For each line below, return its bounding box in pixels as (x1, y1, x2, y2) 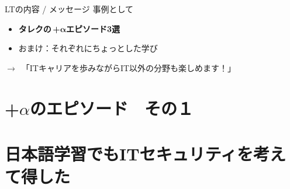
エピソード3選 (66, 22, 120, 34)
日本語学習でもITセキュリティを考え (5, 141, 286, 165)
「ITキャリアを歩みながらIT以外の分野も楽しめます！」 (21, 61, 236, 73)
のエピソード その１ (29, 96, 194, 120)
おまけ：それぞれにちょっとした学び (18, 42, 158, 54)
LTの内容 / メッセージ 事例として (5, 3, 133, 15)
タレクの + (18, 22, 60, 34)
